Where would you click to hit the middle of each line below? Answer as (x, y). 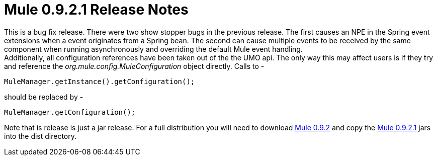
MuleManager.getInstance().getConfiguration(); (100, 81)
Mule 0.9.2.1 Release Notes (96, 10)
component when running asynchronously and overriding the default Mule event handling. (153, 49)
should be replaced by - (44, 97)
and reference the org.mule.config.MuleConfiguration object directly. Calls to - (134, 66)
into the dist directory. (40, 136)
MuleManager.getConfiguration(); (70, 112)
